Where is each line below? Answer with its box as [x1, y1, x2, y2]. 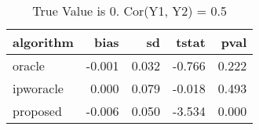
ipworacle [13, 79, 64, 97]
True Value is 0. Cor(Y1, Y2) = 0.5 [32, 2, 228, 20]
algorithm [13, 33, 74, 51]
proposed [13, 102, 62, 120]
